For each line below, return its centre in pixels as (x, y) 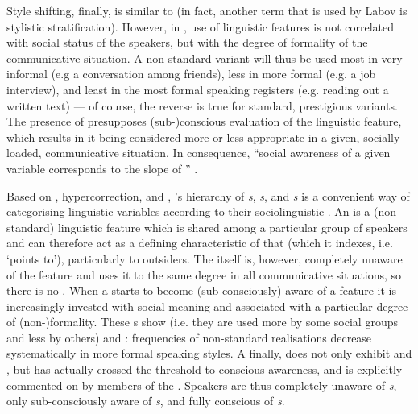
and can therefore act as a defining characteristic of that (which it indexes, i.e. (200, 243)
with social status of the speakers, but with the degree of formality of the (187, 42)
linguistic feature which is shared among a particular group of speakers (232, 227)
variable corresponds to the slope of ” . (102, 168)
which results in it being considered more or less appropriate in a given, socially (203, 137)
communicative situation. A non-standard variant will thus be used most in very (205, 58)
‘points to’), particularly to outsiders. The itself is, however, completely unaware (205, 258)
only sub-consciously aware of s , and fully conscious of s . (146, 401)
